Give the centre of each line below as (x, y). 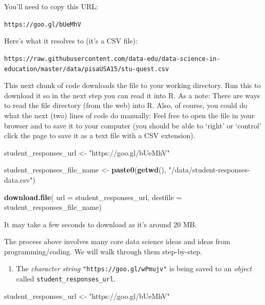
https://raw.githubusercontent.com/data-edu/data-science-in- (112, 59)
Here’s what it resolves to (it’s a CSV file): (71, 41)
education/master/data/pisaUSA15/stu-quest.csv (87, 69)
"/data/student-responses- (209, 170)
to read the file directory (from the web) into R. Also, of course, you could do (126, 105)
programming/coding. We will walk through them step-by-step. (103, 251)
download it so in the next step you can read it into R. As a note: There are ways (132, 95)
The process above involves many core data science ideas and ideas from (117, 241)
